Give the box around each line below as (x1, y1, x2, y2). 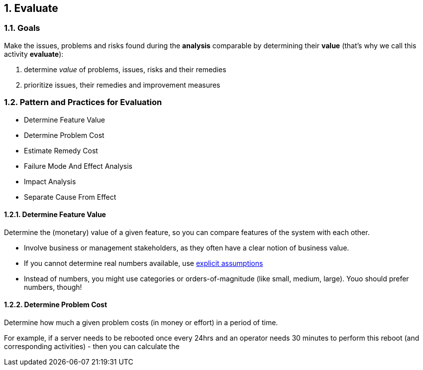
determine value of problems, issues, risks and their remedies (24, 65, 226, 74)
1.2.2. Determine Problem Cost (4, 300, 107, 309)
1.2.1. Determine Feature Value (4, 210, 106, 219)
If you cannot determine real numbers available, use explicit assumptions (24, 258, 263, 267)
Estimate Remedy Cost (24, 146, 98, 155)
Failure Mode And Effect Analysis (24, 161, 132, 170)
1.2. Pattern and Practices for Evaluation (4, 97, 162, 108)
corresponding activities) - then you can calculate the (4, 342, 180, 351)
